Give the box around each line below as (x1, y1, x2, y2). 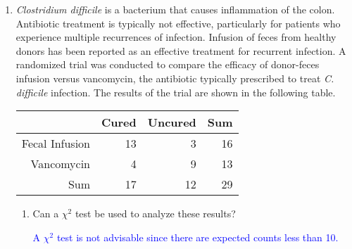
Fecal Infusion (21, 135, 91, 152)
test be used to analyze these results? (75, 206, 236, 221)
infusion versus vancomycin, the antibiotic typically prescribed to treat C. (15, 70, 334, 85)
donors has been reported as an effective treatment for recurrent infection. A (15, 43, 346, 58)
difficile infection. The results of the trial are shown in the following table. (15, 84, 336, 99)
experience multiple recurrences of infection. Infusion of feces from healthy (15, 30, 337, 44)
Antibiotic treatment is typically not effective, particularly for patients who (15, 15, 341, 30)
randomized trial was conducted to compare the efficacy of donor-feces (15, 57, 320, 72)
